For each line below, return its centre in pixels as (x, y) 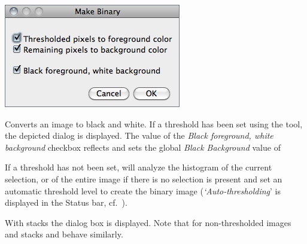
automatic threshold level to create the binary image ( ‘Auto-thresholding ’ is (143, 190)
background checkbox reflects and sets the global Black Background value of (143, 147)
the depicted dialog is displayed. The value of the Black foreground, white (139, 135)
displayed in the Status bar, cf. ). (66, 202)
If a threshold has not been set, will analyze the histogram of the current (139, 167)
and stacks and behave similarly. (64, 234)
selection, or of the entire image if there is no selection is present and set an (144, 179)
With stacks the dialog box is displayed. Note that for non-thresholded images (148, 222)
